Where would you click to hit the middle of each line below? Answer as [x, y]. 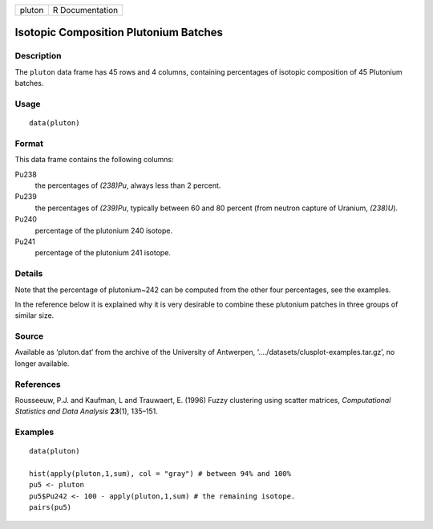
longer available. [42, 363]
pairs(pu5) [51, 507]
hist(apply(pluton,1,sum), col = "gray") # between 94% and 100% [160, 474]
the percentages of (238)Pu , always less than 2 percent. [128, 185]
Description [38, 56]
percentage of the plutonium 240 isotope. [104, 230]
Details [29, 274]
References [38, 384]
